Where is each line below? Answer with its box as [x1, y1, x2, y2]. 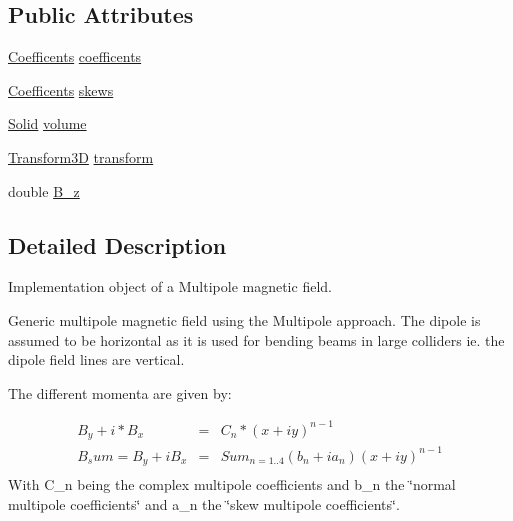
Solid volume [8, 113, 87, 134]
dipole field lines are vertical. [8, 349, 185, 370]
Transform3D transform [8, 146, 154, 167]
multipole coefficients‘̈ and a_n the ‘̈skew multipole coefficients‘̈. [8, 493, 400, 514]
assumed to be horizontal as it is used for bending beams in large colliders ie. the [8, 329, 505, 350]
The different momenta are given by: [8, 382, 232, 403]
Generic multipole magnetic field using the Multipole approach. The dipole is [8, 309, 481, 330]
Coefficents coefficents [8, 46, 142, 67]
